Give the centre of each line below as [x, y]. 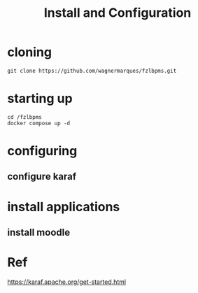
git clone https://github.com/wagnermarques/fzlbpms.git [92, 71]
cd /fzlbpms [24, 117]
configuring [42, 151]
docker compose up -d [39, 123]
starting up [40, 99]
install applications [64, 207]
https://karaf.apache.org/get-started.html [67, 282]
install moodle [39, 233]
